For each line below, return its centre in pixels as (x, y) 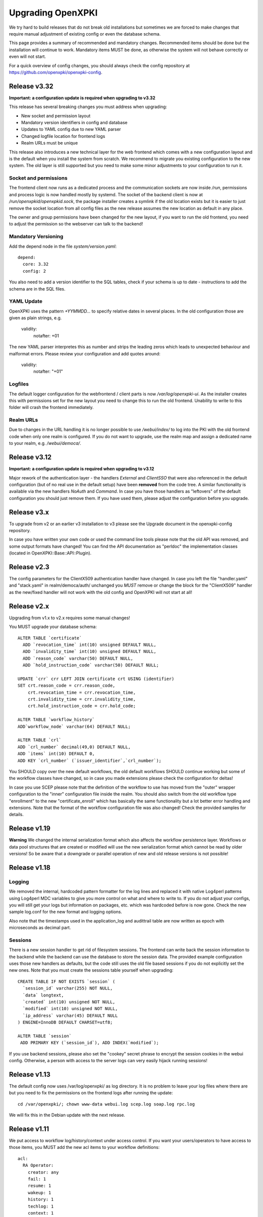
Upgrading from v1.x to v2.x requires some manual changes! (69, 618)
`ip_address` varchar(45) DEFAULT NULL (70, 1015)
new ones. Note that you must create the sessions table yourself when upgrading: (91, 970)
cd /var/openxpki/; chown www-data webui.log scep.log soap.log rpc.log (106, 1104)
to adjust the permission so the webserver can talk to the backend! (76, 224)
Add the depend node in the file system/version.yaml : (63, 246)
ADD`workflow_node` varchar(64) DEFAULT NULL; (74, 726)
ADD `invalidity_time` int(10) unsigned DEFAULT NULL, (90, 652)
